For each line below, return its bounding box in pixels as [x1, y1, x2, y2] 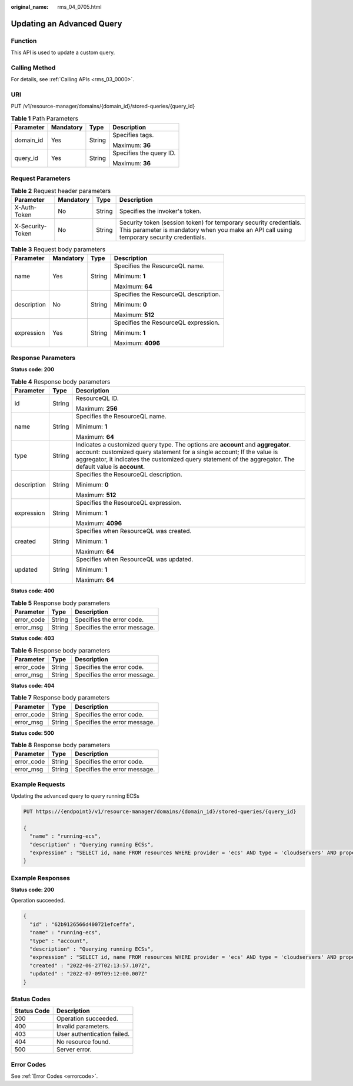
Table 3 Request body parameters [11, 245, 106, 253]
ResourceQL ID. [75, 394, 119, 402]
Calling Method [11, 64, 56, 72]
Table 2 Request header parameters [11, 187, 111, 195]
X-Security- [14, 222, 47, 231]
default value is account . [75, 462, 145, 471]
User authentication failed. [56, 1030, 130, 1038]
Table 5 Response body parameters [11, 599, 110, 607]
